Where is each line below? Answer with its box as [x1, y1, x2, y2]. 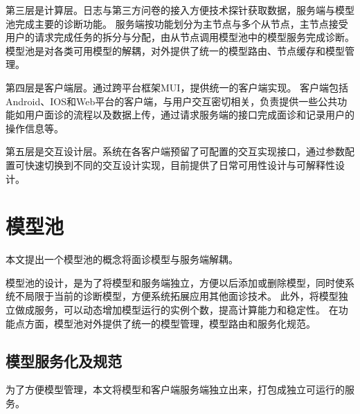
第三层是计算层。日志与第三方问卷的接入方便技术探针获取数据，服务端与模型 [6, 3, 354, 17]
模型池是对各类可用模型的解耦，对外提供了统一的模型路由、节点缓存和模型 [6, 43, 345, 57]
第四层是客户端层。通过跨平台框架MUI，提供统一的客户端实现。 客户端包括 [6, 80, 349, 94]
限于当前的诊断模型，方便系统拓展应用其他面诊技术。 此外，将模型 [34, 289, 339, 303]
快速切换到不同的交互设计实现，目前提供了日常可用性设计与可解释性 [24, 157, 335, 172]
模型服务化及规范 [6, 350, 122, 371]
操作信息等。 [6, 120, 64, 135]
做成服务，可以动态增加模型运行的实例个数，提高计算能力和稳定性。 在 [15, 303, 339, 317]
